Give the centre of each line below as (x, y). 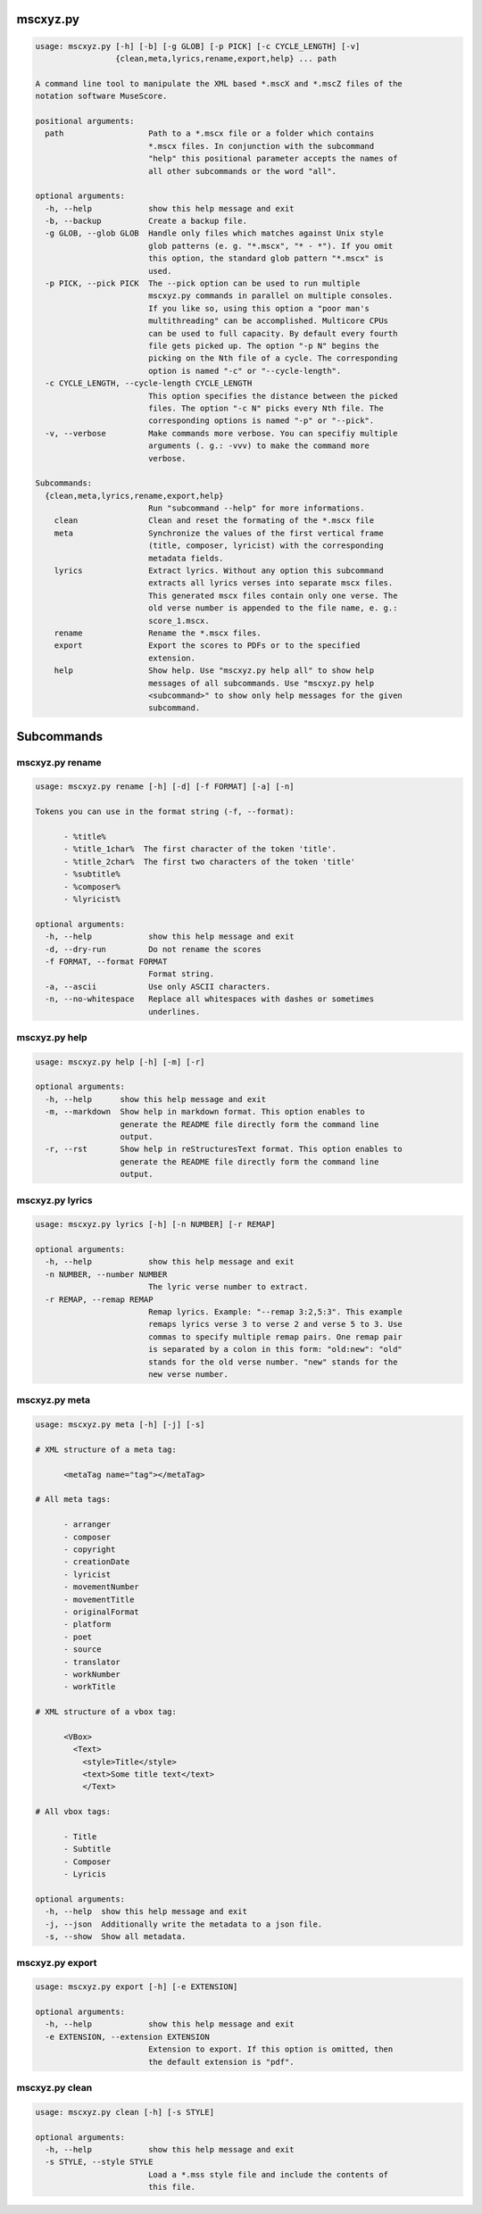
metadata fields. (186, 558)
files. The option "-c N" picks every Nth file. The (266, 408)
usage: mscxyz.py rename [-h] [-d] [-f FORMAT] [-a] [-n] (165, 787)
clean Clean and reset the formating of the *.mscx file (214, 521)
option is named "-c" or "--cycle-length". (245, 371)
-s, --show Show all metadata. (116, 1937)
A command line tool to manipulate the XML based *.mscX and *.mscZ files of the (219, 83)
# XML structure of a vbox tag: (106, 1712)
